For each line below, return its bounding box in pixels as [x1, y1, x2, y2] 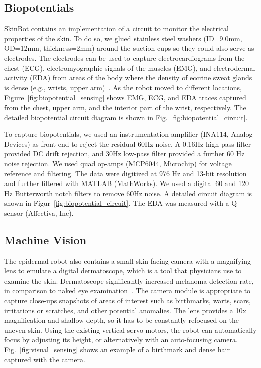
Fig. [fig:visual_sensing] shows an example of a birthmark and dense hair [4, 344, 230, 355]
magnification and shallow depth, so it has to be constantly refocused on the [4, 315, 239, 325]
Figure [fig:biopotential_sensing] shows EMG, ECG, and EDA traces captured [4, 92, 246, 103]
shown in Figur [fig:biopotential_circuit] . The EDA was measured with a [4, 198, 229, 208]
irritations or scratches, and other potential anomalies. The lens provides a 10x [4, 305, 246, 315]
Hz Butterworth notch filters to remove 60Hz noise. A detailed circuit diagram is [4, 188, 252, 198]
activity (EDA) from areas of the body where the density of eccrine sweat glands [4, 72, 252, 83]
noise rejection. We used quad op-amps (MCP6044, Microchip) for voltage [4, 158, 232, 168]
